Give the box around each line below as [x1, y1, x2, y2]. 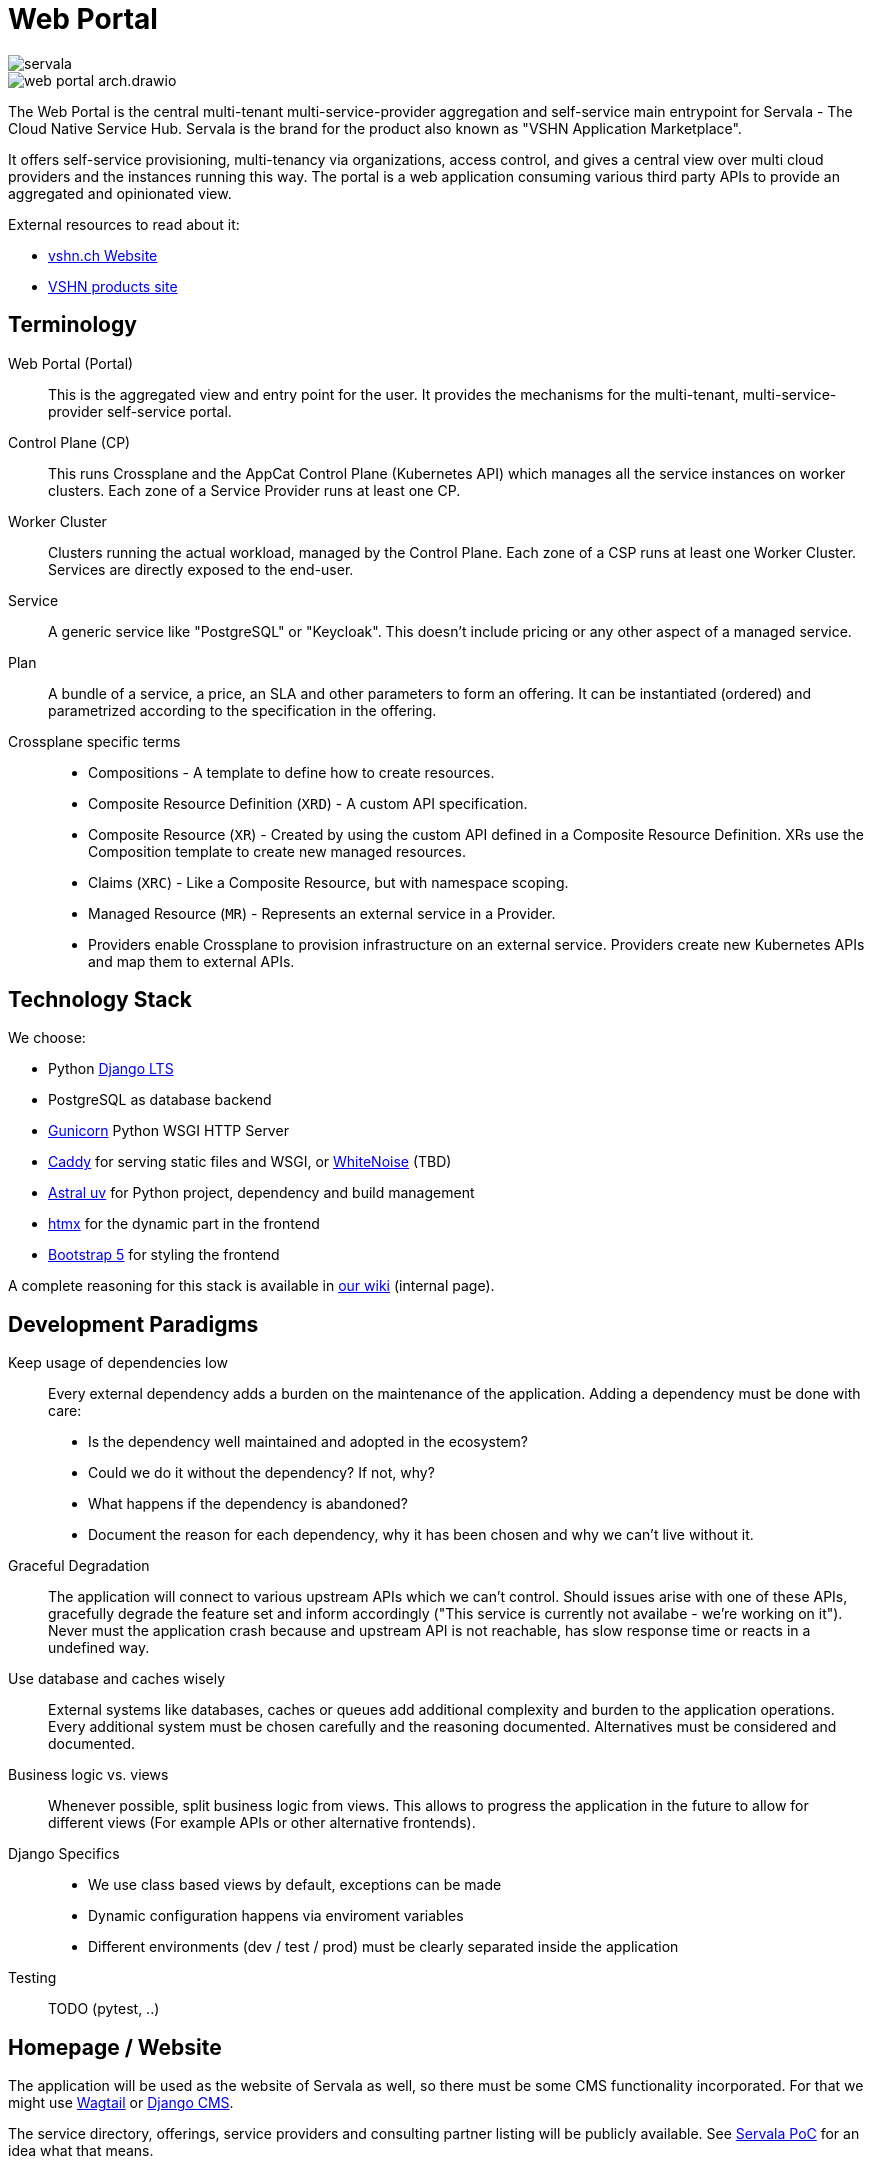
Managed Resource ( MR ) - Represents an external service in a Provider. [88, 904, 556, 922]
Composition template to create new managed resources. [88, 842, 466, 860]
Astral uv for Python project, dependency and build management [48, 1184, 475, 1202]
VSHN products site [48, 277, 178, 295]
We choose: [8, 1029, 86, 1047]
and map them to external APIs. [88, 952, 295, 970]
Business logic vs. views [8, 1766, 169, 1784]
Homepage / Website [8, 2034, 222, 2060]
